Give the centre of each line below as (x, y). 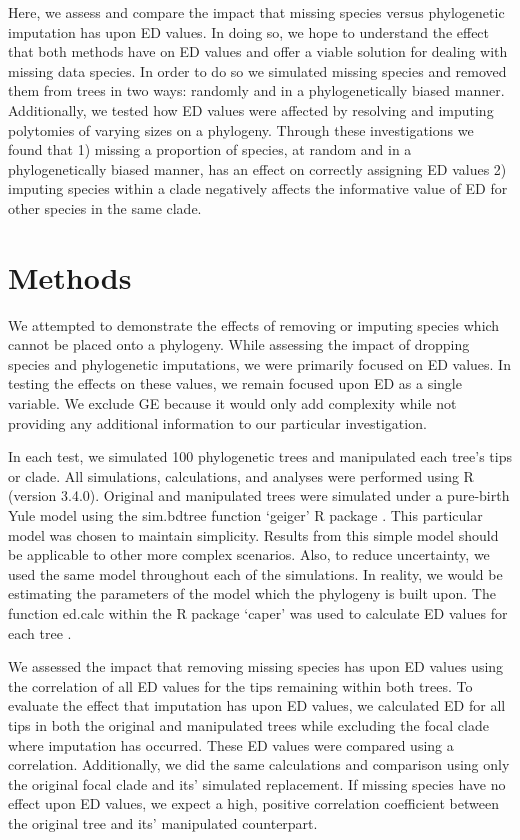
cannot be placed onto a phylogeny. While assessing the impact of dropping (239, 344)
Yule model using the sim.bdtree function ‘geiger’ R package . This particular (245, 515)
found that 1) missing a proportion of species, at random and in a (210, 149)
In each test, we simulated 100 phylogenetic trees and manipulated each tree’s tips (260, 456)
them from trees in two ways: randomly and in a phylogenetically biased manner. (256, 90)
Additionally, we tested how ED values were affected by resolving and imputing (251, 109)
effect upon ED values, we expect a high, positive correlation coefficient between (253, 803)
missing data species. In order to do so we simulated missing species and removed (257, 70)
